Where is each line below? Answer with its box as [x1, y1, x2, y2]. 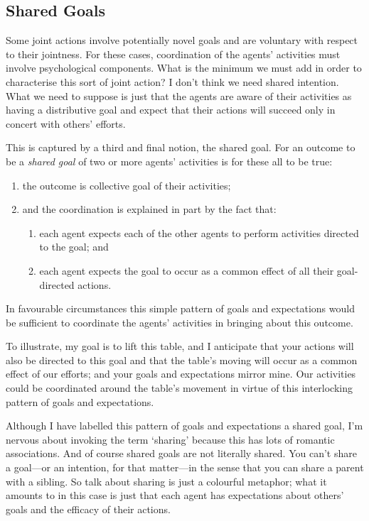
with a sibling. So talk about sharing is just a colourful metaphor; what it [6, 473, 327, 488]
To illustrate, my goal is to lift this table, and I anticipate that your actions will [6, 339, 354, 353]
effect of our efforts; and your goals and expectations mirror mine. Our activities [6, 366, 356, 381]
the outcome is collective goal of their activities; [22, 177, 231, 192]
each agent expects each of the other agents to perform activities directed [39, 225, 359, 240]
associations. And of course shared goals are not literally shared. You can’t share [6, 446, 357, 461]
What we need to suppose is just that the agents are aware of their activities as [6, 88, 352, 103]
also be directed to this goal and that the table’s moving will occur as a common [6, 352, 358, 367]
